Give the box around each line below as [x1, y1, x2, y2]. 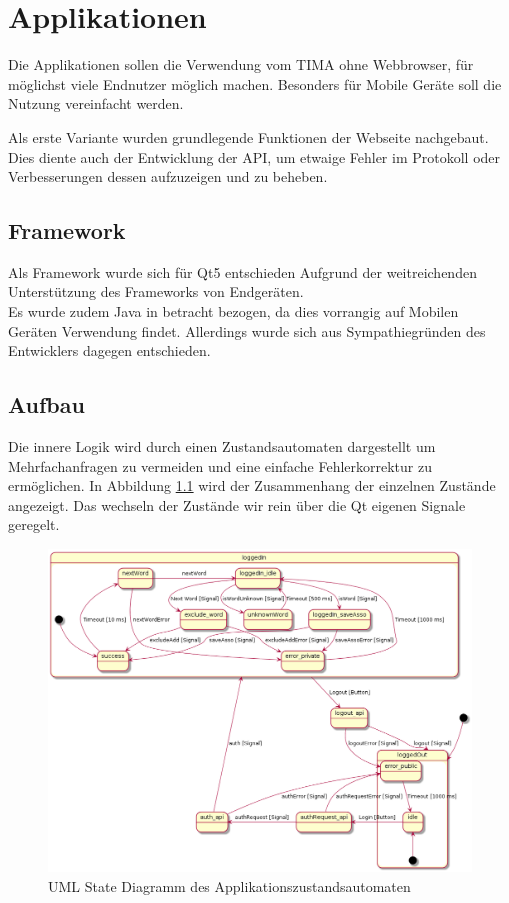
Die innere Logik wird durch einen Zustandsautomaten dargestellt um [8, 436, 436, 457]
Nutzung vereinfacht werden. [8, 93, 184, 114]
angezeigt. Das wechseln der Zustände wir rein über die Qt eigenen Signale [8, 494, 466, 515]
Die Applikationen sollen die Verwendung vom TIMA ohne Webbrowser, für [8, 54, 474, 75]
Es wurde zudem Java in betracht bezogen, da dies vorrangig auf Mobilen [8, 301, 459, 322]
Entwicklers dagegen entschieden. [8, 340, 211, 361]
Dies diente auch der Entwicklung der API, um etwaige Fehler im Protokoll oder [8, 146, 501, 167]
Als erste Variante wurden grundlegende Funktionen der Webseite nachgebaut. [8, 126, 489, 147]
